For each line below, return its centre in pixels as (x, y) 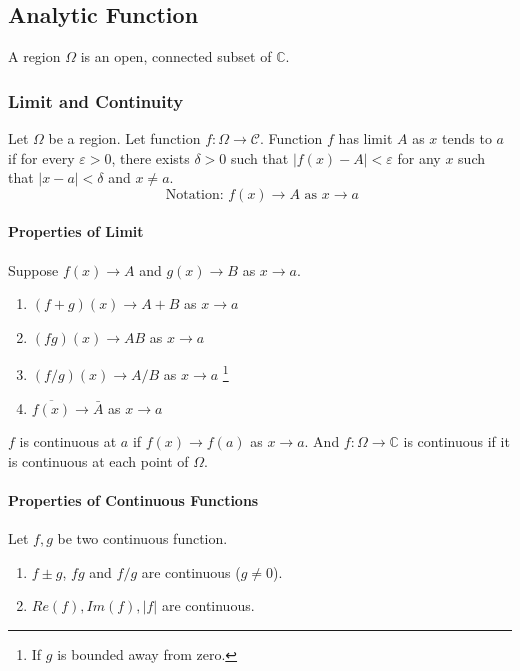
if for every (41, 157)
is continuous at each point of (98, 460)
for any (419, 157)
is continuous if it (456, 441)
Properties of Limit (76, 231)
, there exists (150, 157)
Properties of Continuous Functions (133, 500)
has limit (365, 138)
